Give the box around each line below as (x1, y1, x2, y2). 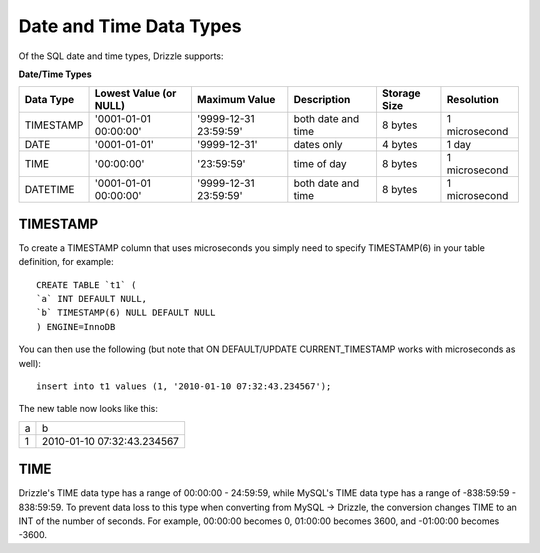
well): (18, 357, 42, 369)
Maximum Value (196, 93, 276, 107)
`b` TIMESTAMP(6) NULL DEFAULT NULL (36, 307, 216, 319)
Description (293, 93, 351, 107)
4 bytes (381, 138, 419, 152)
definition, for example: (18, 256, 114, 268)
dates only (293, 138, 344, 152)
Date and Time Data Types (18, 15, 242, 37)
